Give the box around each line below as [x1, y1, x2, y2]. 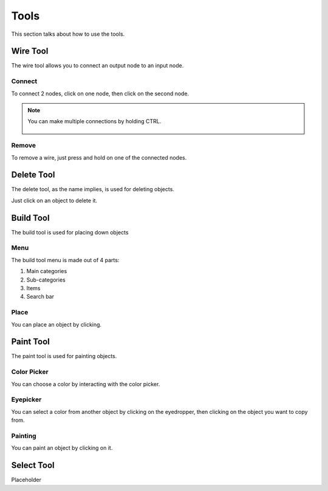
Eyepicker [11, 395, 42, 404]
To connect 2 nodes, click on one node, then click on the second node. [11, 90, 190, 97]
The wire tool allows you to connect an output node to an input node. [11, 62, 184, 69]
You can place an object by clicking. [11, 320, 102, 328]
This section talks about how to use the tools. [11, 30, 125, 38]
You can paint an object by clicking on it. [11, 444, 113, 452]
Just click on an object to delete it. [11, 197, 97, 204]
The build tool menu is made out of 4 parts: [11, 256, 120, 263]
